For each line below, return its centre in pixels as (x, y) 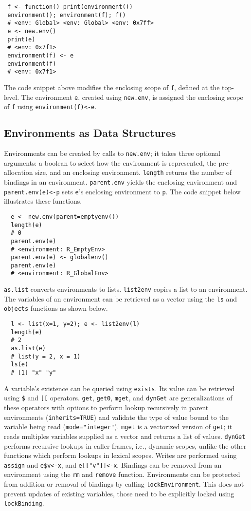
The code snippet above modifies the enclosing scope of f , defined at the (112, 87)
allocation (18, 172)
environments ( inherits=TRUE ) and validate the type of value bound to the (116, 417)
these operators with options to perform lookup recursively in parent (106, 407)
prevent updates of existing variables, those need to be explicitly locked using (119, 493)
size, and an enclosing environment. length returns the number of (134, 172)
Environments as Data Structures (90, 133)
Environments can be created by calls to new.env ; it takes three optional (112, 153)
